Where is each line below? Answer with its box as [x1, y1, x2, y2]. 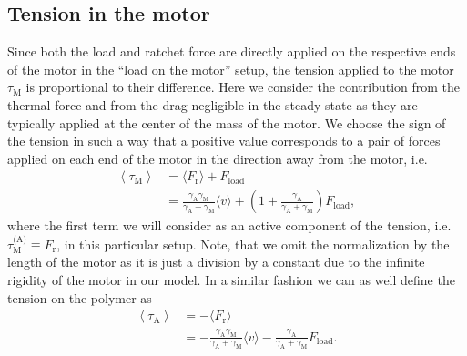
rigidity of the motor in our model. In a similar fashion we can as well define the [7, 270, 455, 290]
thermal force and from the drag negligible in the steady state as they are [7, 95, 418, 114]
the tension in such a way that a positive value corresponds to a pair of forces [7, 131, 441, 150]
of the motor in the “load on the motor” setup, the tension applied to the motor [7, 59, 454, 78]
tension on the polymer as [7, 288, 152, 307]
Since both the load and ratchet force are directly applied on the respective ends [7, 42, 456, 61]
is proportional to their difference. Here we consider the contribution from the [25, 77, 461, 97]
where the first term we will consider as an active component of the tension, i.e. [7, 216, 452, 235]
